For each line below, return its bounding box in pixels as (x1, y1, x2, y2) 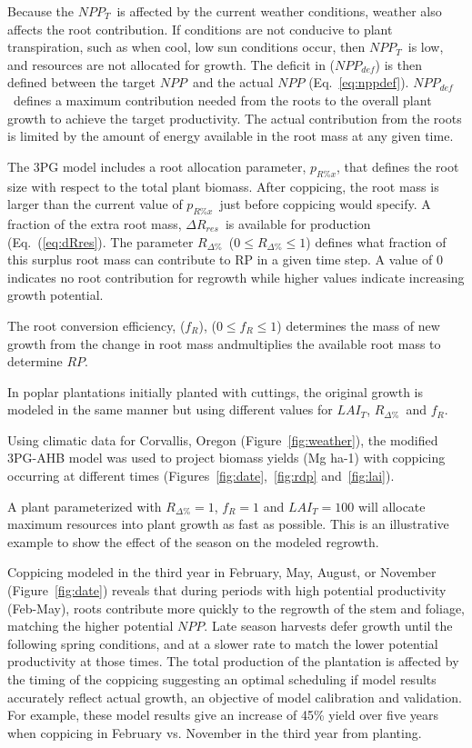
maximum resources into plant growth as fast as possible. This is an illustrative (7, 514, 449, 534)
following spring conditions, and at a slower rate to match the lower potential (7, 633, 438, 653)
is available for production (225, 214, 371, 233)
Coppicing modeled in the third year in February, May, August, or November (7, 563, 437, 582)
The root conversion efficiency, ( (7, 315, 186, 334)
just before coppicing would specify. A (219, 194, 431, 214)
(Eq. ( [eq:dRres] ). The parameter (7, 232, 194, 251)
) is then (375, 55, 423, 74)
